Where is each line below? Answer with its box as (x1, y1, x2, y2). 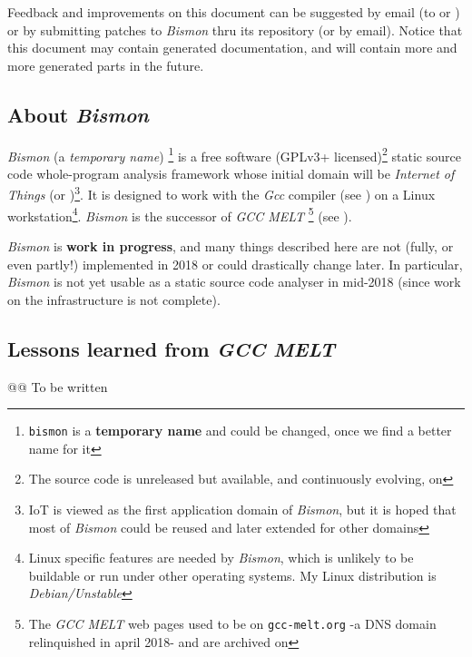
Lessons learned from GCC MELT (7, 334, 335, 362)
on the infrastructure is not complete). (7, 289, 221, 309)
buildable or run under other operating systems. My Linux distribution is (28, 565, 437, 584)
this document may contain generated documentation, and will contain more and (7, 38, 457, 57)
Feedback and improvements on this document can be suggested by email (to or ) (7, 3, 460, 21)
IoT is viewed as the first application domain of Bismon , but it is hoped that (28, 499, 457, 518)
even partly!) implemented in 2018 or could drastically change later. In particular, (7, 254, 463, 273)
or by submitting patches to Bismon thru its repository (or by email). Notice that (7, 20, 463, 39)
